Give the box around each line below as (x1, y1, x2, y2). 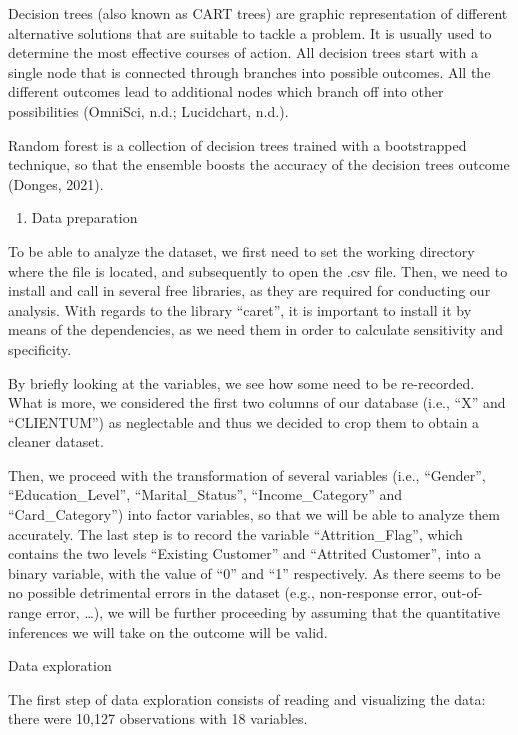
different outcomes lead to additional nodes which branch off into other (8, 81, 444, 102)
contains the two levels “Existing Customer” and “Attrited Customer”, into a (8, 543, 482, 564)
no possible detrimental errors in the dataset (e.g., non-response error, (8, 582, 437, 603)
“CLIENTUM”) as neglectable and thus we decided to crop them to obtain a (8, 411, 480, 432)
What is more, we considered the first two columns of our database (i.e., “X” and (8, 392, 506, 413)
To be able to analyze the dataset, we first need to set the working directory (8, 240, 475, 261)
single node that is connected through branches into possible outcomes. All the (8, 61, 491, 82)
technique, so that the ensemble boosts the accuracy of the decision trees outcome (8, 154, 510, 175)
